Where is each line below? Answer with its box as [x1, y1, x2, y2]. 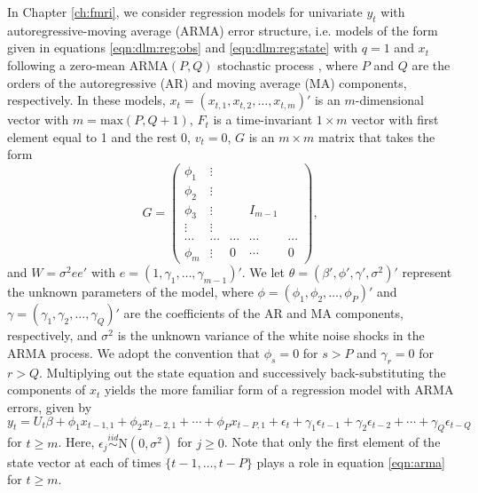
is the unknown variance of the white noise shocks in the [117, 326, 425, 345]
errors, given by [7, 397, 92, 416]
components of [7, 380, 86, 399]
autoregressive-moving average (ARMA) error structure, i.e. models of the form [7, 20, 438, 39]
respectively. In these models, [7, 91, 166, 109]
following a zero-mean [7, 55, 126, 74]
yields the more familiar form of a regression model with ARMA [105, 380, 454, 399]
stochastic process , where [217, 55, 358, 74]
